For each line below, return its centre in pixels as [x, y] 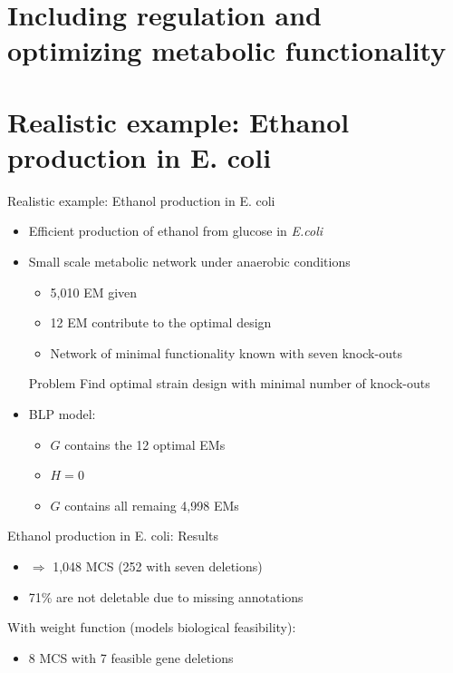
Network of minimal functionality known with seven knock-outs [226, 352]
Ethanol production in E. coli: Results [113, 536]
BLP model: [62, 414]
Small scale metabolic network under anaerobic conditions [189, 262]
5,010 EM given [94, 292]
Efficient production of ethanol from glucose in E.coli [176, 231]
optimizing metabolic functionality [227, 50]
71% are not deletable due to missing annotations [166, 596]
